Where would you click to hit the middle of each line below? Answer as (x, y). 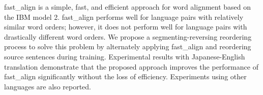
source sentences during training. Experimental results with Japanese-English (125, 56)
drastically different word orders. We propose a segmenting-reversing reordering (128, 36)
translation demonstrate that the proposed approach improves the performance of (131, 66)
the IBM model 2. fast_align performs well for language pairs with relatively (124, 17)
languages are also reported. (48, 86)
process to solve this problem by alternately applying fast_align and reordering (128, 46)
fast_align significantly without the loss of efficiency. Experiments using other (125, 76)
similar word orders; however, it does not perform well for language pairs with (126, 27)
